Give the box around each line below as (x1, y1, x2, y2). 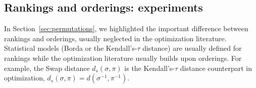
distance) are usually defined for (142, 43, 242, 53)
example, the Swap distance (4, 62, 90, 73)
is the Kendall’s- (124, 62, 175, 73)
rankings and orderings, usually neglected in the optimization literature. (4, 33, 227, 43)
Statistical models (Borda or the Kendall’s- (4, 43, 137, 53)
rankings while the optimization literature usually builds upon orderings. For (4, 52, 242, 63)
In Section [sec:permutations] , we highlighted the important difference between (4, 23, 248, 34)
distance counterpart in (180, 62, 252, 73)
